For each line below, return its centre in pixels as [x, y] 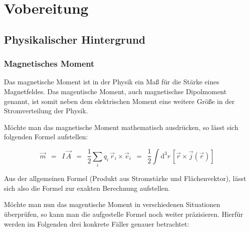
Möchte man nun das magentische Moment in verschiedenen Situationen [112, 204]
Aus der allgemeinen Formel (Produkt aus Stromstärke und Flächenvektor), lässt [125, 178]
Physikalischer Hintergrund [75, 39]
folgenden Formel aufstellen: [46, 137]
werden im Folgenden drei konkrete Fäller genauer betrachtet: [97, 223]
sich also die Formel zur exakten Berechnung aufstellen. [87, 188]
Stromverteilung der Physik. [46, 111]
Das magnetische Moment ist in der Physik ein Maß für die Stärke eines [112, 82]
